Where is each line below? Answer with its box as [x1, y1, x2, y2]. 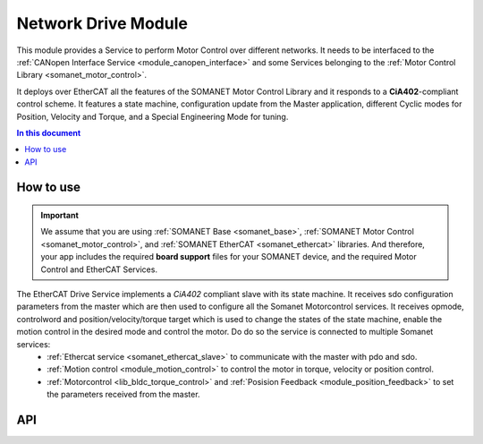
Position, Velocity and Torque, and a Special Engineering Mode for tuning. [16, 111, 289, 122]
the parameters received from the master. [47, 389, 200, 400]
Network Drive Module [16, 13, 188, 33]
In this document [16, 127, 81, 138]
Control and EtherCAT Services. [40, 264, 158, 275]
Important [40, 210, 80, 221]
